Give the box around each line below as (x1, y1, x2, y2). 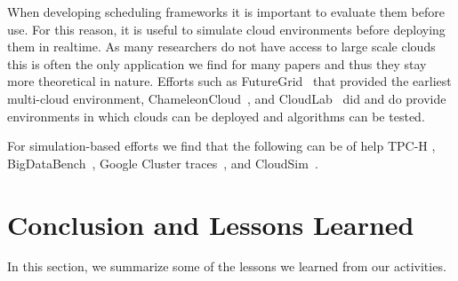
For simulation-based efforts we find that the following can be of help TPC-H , (7, 137, 436, 155)
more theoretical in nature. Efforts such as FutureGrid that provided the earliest (7, 72, 452, 90)
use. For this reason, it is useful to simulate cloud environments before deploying (7, 20, 446, 38)
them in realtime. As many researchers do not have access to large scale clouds (7, 37, 436, 56)
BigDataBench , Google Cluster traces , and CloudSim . (7, 153, 318, 172)
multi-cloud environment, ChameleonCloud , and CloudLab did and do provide (7, 89, 446, 107)
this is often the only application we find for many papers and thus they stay (7, 54, 427, 73)
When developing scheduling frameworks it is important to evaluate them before (7, 3, 445, 20)
